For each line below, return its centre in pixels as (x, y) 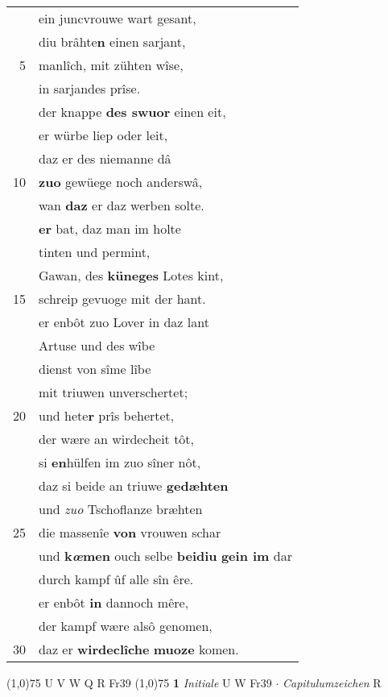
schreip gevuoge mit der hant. (122, 299)
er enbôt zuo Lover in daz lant (124, 322)
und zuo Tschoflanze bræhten (121, 509)
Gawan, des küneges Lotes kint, (131, 275)
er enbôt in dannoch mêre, (114, 602)
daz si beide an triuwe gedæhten (134, 485)
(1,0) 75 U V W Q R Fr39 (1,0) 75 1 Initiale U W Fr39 (139, 682)
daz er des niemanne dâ (105, 158)
